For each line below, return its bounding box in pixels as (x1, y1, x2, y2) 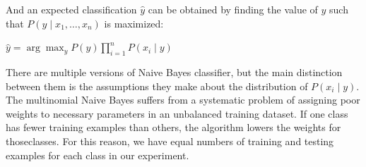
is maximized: (104, 16, 164, 30)
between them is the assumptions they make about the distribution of (6, 78, 308, 93)
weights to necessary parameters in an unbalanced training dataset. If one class (6, 106, 348, 120)
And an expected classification (6, 2, 137, 16)
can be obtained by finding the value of (148, 2, 318, 16)
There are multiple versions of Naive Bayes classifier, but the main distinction (6, 64, 343, 79)
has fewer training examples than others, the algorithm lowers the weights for (6, 120, 341, 135)
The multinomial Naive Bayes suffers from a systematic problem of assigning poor (6, 92, 360, 107)
